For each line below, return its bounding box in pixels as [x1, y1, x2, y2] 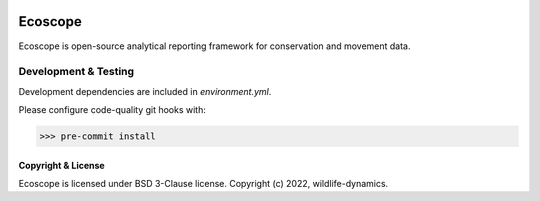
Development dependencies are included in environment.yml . [18, 85, 272, 97]
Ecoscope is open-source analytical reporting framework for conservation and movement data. [18, 40, 411, 52]
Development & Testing [18, 65, 135, 79]
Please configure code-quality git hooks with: [18, 104, 207, 116]
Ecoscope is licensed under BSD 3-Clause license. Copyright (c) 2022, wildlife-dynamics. [18, 178, 389, 190]
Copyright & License [18, 159, 105, 171]
